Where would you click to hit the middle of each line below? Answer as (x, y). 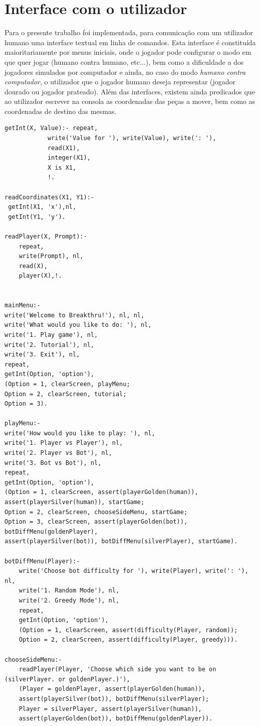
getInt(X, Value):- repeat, (51, 128)
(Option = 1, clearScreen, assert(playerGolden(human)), (101, 492)
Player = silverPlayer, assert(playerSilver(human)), (110, 709)
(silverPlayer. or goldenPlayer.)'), (67, 679)
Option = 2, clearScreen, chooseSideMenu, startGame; (96, 512)
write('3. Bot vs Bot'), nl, (53, 463)
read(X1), (64, 148)
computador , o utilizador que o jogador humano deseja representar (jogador (120, 82)
